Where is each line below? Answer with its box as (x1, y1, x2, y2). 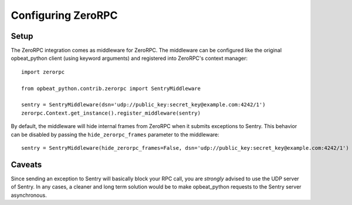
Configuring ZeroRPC (11, 9, 118, 22)
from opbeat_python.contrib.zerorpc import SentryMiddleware (21, 85, 201, 92)
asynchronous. (11, 191, 47, 199)
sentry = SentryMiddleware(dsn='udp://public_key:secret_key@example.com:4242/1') (21, 102, 266, 108)
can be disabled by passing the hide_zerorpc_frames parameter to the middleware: (11, 131, 219, 138)
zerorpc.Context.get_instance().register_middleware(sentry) (21, 109, 201, 116)
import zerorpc (21, 68, 65, 75)
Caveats (11, 159, 42, 170)
